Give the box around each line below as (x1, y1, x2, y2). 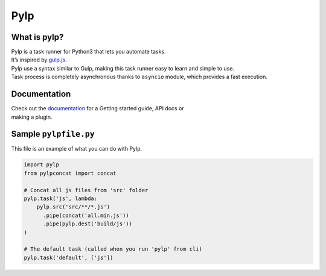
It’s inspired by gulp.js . (11, 56, 67, 63)
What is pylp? (11, 32, 64, 42)
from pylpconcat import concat (24, 169, 117, 177)
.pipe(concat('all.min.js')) (43, 212, 129, 219)
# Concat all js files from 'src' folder (24, 187, 149, 193)
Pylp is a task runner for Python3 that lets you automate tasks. (11, 48, 166, 55)
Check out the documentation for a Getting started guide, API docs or (11, 105, 184, 112)
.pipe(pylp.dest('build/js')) (43, 221, 133, 227)
